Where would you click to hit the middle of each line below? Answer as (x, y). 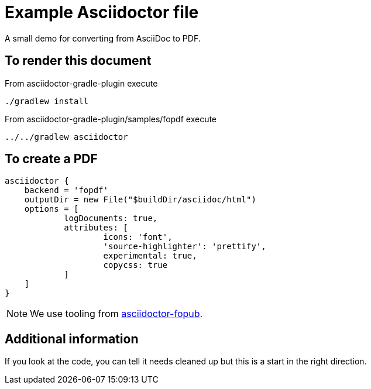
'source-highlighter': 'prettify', (185, 247)
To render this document (78, 61)
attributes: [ (96, 228)
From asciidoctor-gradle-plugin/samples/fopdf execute (111, 119)
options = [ (51, 209)
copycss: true (135, 265)
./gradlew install (47, 101)
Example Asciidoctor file (102, 12)
